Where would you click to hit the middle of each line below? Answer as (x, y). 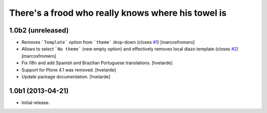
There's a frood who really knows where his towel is (118, 13)
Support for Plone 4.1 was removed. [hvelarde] (69, 70)
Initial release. (36, 102)
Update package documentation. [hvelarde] (66, 77)
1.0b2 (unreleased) (39, 30)
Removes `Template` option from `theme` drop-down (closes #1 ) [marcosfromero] (108, 42)
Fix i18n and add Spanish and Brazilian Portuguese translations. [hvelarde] (97, 63)
